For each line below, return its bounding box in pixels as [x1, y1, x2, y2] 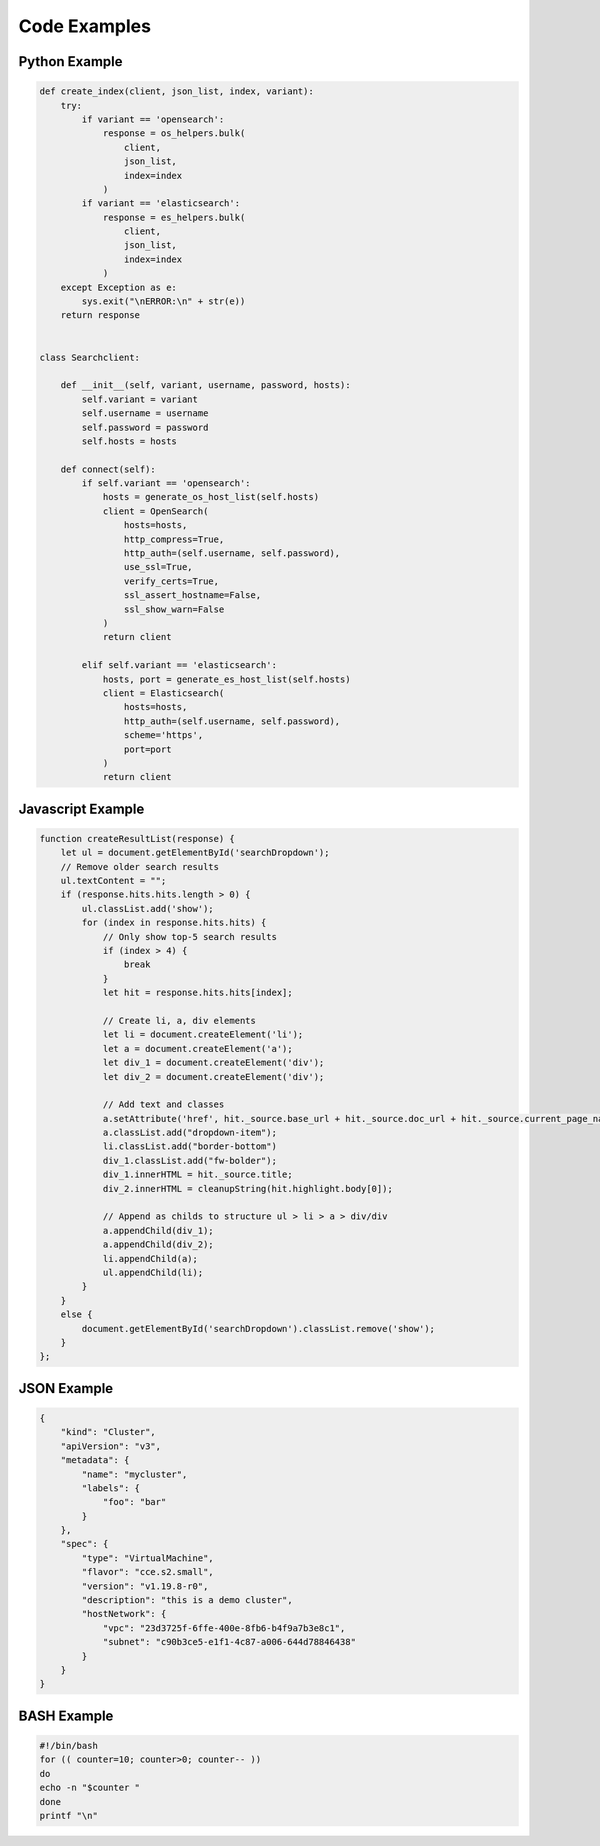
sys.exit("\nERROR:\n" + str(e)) [81, 296, 246, 307]
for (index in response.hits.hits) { [81, 917, 267, 929]
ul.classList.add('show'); [81, 903, 214, 914]
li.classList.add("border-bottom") [102, 1141, 277, 1152]
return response [60, 310, 140, 321]
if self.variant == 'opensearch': [81, 478, 251, 489]
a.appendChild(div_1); [102, 1225, 214, 1236]
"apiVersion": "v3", [60, 1440, 162, 1452]
